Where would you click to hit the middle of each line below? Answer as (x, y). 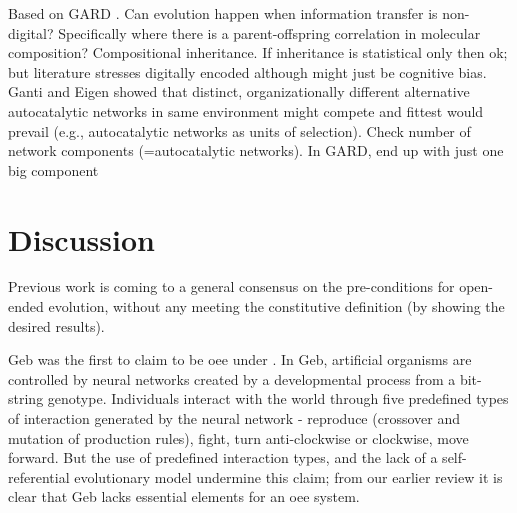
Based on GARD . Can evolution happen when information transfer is (223, 13)
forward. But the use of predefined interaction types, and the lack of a (223, 457)
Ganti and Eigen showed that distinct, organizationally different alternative (239, 91)
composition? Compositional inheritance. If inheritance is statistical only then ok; (258, 52)
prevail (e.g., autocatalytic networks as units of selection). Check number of (239, 130)
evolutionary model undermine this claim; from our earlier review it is (288, 476)
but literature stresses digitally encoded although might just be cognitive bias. (247, 71)
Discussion (81, 238)
